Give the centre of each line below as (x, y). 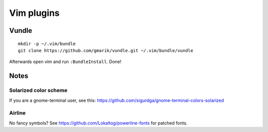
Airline (17, 113)
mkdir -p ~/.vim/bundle (47, 44)
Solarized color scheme (38, 90)
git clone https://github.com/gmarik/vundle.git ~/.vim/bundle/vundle (106, 50)
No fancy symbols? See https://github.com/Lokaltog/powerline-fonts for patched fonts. (99, 123)
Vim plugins (34, 13)
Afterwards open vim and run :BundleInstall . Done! (65, 62)
